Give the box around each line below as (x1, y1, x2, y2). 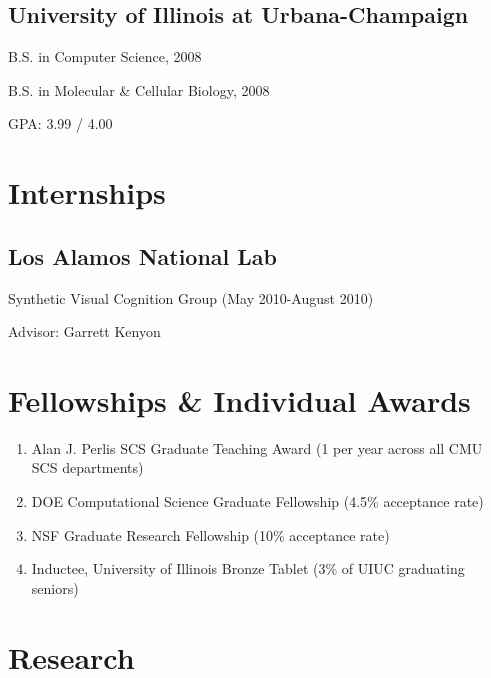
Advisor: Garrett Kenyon (8, 321, 161, 342)
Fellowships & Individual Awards (8, 379, 471, 420)
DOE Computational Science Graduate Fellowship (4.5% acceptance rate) (31, 491, 484, 512)
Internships (8, 172, 166, 213)
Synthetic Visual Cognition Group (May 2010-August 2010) (8, 287, 374, 308)
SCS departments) (31, 457, 144, 478)
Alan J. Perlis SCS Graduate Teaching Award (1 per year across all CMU (31, 437, 483, 458)
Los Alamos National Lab (8, 240, 278, 271)
